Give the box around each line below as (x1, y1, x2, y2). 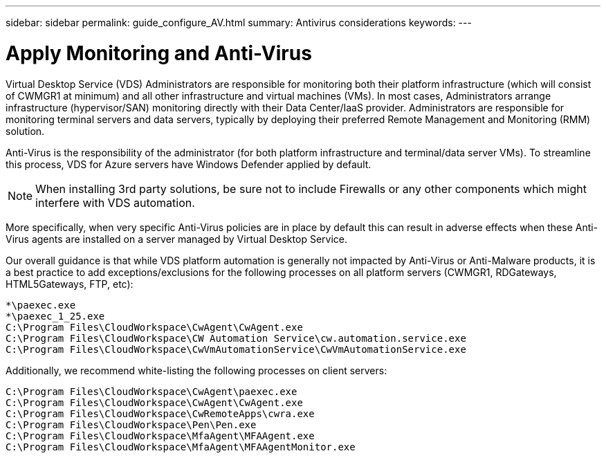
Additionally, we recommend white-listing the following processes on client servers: (6, 364, 387, 376)
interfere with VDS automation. (35, 195, 195, 210)
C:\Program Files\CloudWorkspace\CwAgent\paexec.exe (6, 385, 297, 397)
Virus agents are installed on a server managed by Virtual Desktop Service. (6, 232, 347, 245)
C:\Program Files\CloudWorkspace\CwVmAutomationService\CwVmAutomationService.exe (6, 343, 466, 355)
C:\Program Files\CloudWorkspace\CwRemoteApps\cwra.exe (6, 407, 315, 419)
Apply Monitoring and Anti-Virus (6, 41, 312, 65)
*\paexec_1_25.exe (6, 310, 105, 322)
